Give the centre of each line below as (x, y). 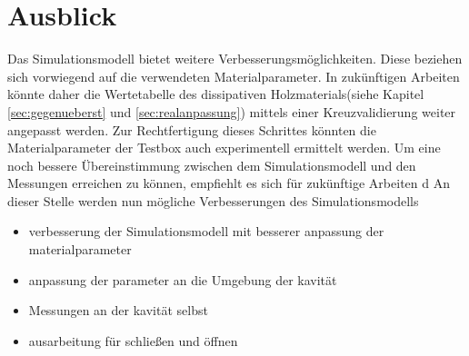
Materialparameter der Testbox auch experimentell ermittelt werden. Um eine (224, 148)
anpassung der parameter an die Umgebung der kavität (183, 279)
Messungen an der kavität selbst (118, 310)
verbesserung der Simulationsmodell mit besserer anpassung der (206, 231)
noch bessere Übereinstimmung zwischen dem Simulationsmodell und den (212, 165)
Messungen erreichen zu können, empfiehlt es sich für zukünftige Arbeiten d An (229, 183)
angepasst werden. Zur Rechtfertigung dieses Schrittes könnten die (192, 129)
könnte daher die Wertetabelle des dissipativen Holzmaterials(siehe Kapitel (216, 94)
